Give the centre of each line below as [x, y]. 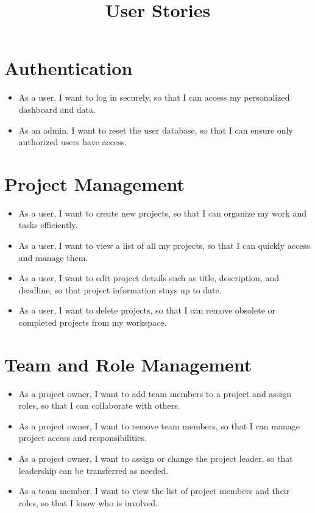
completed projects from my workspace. [93, 322]
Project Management [95, 183]
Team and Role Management [128, 364]
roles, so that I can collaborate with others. [99, 405]
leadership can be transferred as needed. [94, 470]
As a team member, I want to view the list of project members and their [154, 491]
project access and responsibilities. [83, 438]
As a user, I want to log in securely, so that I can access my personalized [154, 97]
